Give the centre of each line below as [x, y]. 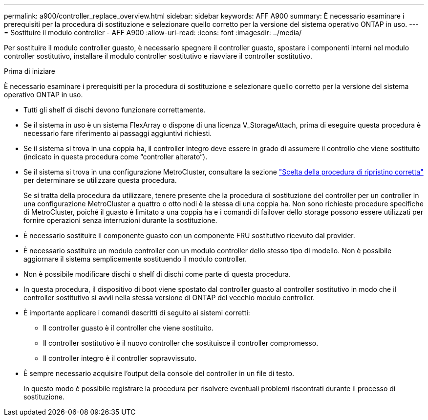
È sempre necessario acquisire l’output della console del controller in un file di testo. [159, 373]
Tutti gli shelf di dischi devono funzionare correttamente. [115, 110]
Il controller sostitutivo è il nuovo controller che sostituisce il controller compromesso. [181, 343]
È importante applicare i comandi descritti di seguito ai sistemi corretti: [137, 313]
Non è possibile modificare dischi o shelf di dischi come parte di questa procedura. [157, 274]
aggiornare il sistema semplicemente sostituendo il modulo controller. [135, 259]
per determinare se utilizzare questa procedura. [100, 180]
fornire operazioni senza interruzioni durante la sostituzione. [120, 220]
